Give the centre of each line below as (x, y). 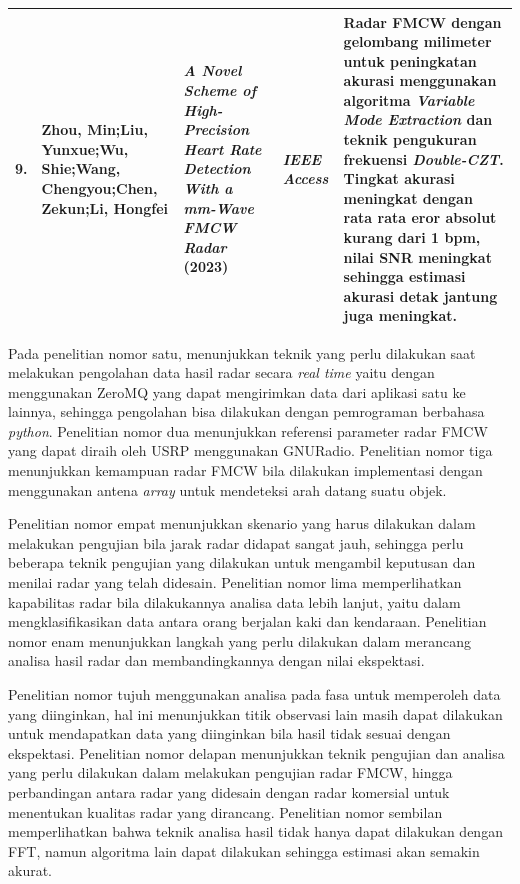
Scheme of (220, 90)
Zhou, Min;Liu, (94, 129)
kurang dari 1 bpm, (412, 237)
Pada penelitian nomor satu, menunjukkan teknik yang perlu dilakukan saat (242, 352)
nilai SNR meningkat (417, 256)
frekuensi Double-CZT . (423, 158)
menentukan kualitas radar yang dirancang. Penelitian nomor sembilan (225, 811)
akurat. (30, 870)
